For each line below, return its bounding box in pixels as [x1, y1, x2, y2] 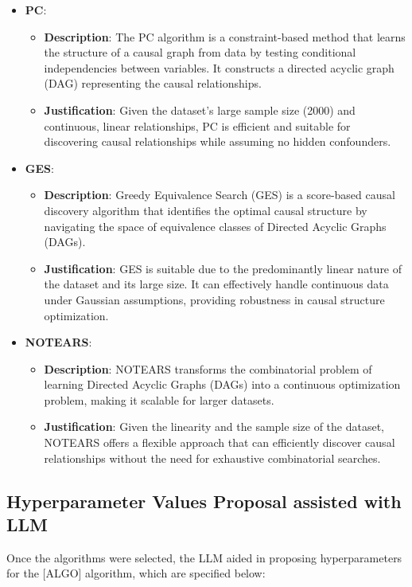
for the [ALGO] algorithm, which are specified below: [6, 565, 266, 581]
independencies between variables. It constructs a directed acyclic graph [44, 59, 395, 76]
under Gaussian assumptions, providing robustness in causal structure [44, 291, 385, 307]
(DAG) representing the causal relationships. [44, 75, 262, 92]
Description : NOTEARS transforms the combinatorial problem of [44, 360, 372, 377]
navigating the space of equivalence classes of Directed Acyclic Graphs [44, 217, 387, 234]
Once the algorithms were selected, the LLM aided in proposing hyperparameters [6, 549, 402, 565]
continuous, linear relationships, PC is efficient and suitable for [44, 117, 351, 134]
